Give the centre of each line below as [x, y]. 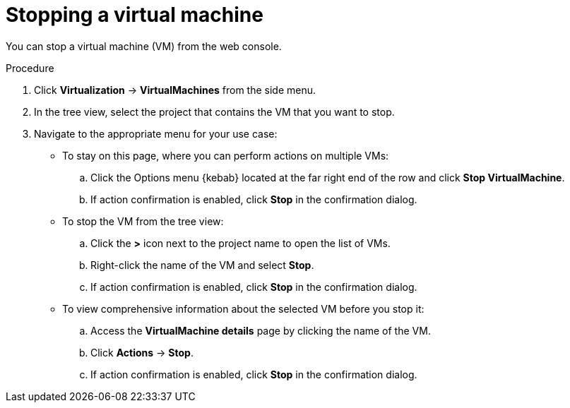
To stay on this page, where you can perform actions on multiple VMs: [226, 155]
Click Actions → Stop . [142, 352]
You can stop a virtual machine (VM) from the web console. [144, 46]
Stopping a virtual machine [135, 15]
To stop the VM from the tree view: [143, 221]
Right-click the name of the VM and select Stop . [202, 265]
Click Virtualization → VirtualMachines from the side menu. [175, 90]
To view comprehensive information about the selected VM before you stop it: [243, 308]
